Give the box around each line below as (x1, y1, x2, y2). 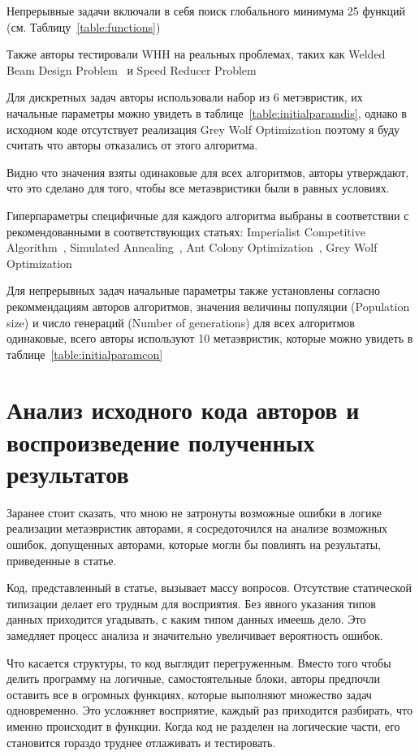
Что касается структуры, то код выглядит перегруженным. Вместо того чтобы (6, 654, 391, 671)
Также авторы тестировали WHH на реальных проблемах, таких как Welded (6, 45, 386, 63)
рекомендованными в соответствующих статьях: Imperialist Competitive (6, 222, 365, 240)
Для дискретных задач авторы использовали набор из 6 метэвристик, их (6, 89, 363, 106)
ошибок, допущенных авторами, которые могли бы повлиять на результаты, (6, 535, 382, 552)
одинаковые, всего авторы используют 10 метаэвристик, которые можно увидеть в (6, 330, 413, 347)
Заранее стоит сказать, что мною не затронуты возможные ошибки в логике (6, 503, 382, 521)
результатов (6, 456, 129, 490)
